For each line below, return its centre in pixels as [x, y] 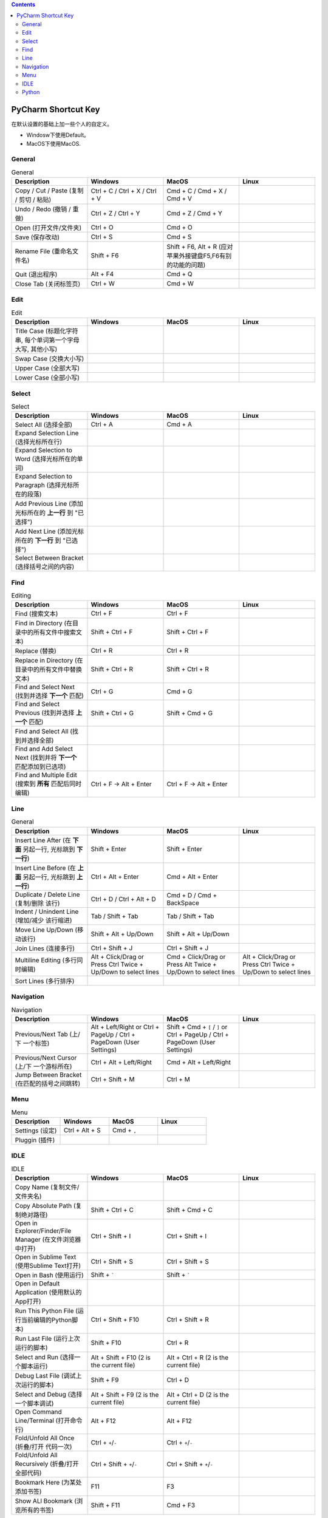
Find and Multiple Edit [46, 775]
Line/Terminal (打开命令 [49, 1420]
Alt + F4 [102, 274]
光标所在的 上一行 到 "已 [50, 513]
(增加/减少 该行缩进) [43, 920]
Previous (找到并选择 [45, 713]
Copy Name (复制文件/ [47, 1187]
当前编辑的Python [46, 1319]
